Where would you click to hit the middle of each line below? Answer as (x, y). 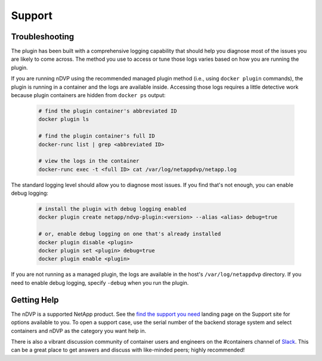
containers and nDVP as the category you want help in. (79, 331)
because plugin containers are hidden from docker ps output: (89, 95)
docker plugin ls (64, 119)
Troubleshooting (43, 37)
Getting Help (35, 300)
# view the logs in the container (89, 161)
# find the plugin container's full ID (97, 136)
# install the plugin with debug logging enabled (112, 209)
